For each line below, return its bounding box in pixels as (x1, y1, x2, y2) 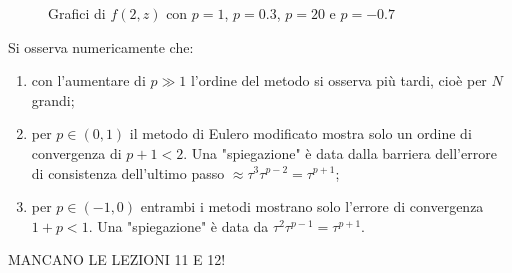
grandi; (31, 89, 75, 110)
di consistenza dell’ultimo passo (31, 162, 225, 183)
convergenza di (31, 142, 122, 163)
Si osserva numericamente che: (8, 36, 194, 57)
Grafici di (48, 3, 106, 23)
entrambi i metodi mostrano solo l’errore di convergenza (140, 196, 484, 217)
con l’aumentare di (31, 70, 146, 91)
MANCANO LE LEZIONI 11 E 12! (8, 249, 226, 270)
